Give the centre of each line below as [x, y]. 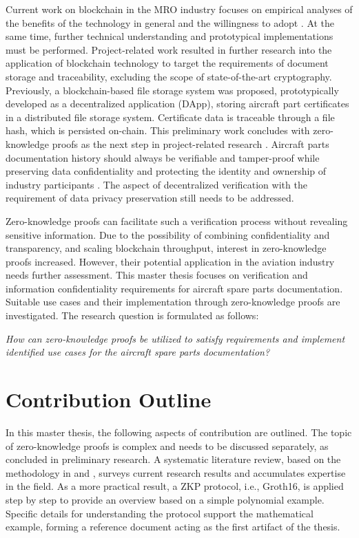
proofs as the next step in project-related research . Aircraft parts [191, 143]
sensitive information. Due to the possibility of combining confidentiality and [168, 234]
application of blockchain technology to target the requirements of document [167, 63]
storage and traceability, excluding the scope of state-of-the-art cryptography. [169, 76]
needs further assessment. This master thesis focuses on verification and [157, 275]
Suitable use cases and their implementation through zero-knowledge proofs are [173, 302]
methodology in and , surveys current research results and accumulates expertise [176, 472]
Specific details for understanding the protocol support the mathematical [160, 513]
